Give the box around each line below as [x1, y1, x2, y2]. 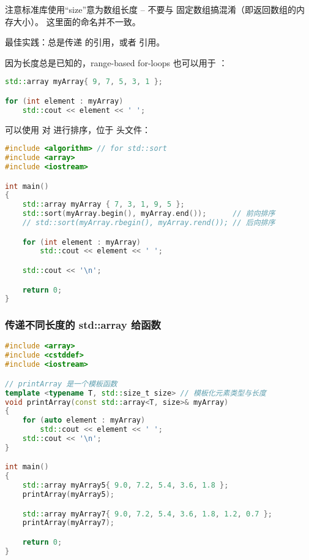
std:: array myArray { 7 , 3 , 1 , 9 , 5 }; [22, 200, 185, 209]
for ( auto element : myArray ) [22, 416, 146, 425]
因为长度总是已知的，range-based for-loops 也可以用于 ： [5, 56, 228, 69]
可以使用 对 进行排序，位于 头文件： [5, 123, 151, 136]
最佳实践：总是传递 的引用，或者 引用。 [5, 36, 165, 48]
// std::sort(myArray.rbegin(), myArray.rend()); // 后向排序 [22, 218, 275, 228]
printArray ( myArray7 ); [22, 518, 115, 527]
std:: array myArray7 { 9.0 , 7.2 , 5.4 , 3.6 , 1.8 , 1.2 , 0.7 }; [22, 509, 272, 518]
